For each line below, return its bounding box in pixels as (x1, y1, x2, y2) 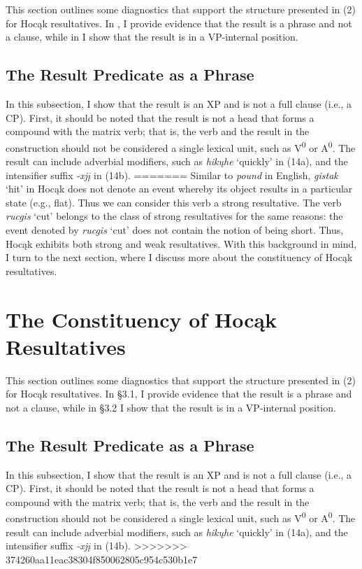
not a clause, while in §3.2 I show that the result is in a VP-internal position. (6, 400, 336, 414)
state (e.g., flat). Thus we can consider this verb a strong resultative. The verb (6, 195, 342, 209)
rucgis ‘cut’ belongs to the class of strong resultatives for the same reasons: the (6, 209, 343, 223)
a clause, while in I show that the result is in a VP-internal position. (6, 29, 298, 44)
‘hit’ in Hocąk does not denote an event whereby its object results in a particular (6, 181, 353, 196)
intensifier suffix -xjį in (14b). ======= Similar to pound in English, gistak (6, 167, 338, 182)
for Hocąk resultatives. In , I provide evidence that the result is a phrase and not (6, 15, 352, 30)
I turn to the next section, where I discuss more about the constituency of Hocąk (6, 250, 353, 265)
